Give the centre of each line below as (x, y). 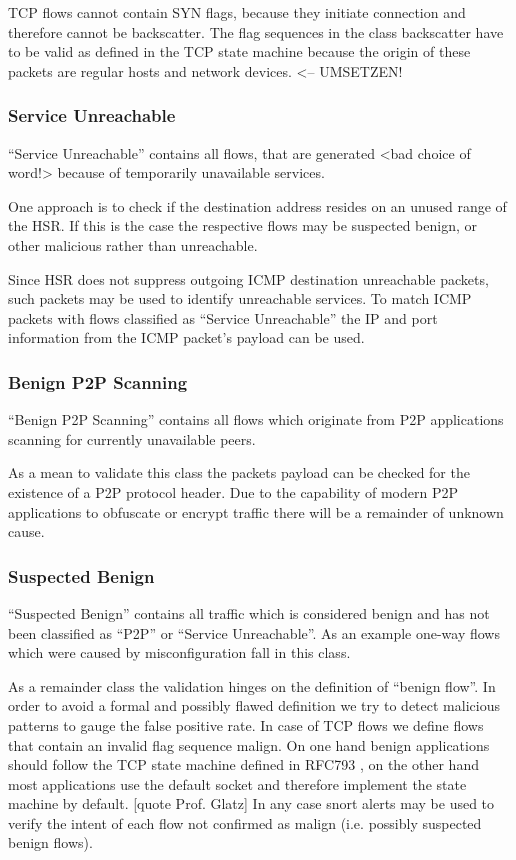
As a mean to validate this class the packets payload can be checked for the (239, 472)
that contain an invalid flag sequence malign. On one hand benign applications (249, 744)
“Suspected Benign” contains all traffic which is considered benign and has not (249, 612)
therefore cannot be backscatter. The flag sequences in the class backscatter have (256, 31)
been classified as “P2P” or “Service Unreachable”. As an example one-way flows (254, 632)
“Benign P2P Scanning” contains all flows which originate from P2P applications (256, 419)
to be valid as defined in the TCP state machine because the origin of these (239, 51)
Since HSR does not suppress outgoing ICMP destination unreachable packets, (248, 278)
